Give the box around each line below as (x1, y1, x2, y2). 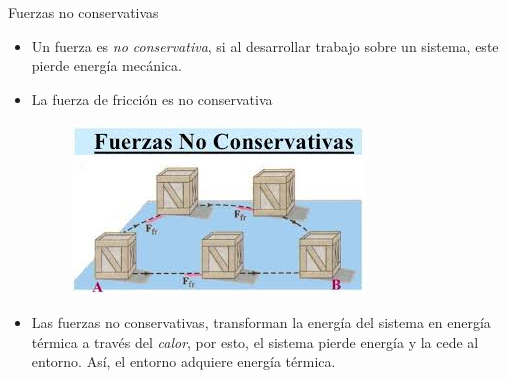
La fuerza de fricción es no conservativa (31, 88, 273, 109)
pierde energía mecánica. (31, 55, 182, 76)
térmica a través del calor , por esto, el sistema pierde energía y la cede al (31, 331, 479, 352)
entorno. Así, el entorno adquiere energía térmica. (31, 351, 336, 372)
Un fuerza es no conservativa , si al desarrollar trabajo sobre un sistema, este (31, 35, 499, 56)
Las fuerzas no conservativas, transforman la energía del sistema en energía (31, 311, 491, 332)
